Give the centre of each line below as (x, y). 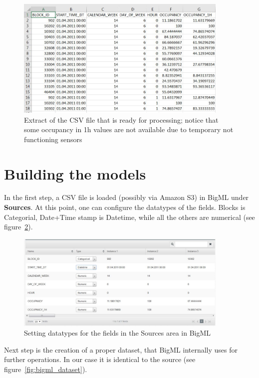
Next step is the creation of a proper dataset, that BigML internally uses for (121, 349)
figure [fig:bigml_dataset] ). (46, 369)
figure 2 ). (18, 227)
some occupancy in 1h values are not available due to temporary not (129, 129)
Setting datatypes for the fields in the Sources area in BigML (118, 333)
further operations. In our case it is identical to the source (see (100, 359)
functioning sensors (53, 139)
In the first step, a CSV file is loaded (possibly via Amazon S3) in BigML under (127, 197)
